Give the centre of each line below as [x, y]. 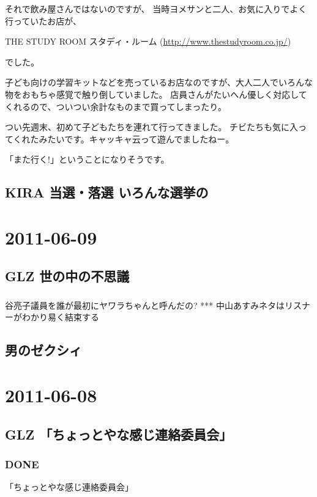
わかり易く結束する [60, 317]
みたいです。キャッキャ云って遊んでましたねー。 [136, 138]
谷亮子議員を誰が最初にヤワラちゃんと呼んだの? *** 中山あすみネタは [145, 305]
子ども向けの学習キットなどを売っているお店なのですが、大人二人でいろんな [159, 82]
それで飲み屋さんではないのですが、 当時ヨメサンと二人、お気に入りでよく [156, 9]
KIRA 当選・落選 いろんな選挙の [107, 192]
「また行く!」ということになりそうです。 [87, 159]
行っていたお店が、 [43, 20]
